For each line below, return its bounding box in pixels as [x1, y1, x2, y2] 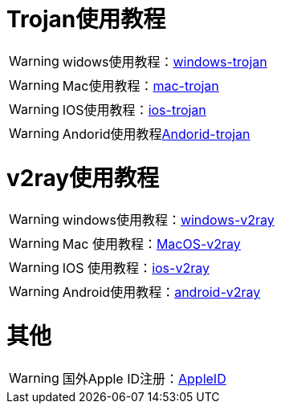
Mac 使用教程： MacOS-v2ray [62, 236, 241, 253]
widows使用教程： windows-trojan [62, 53, 267, 70]
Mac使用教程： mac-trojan [62, 77, 219, 94]
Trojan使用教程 [6, 6, 166, 33]
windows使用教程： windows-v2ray [62, 212, 275, 229]
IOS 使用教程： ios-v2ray [62, 260, 210, 277]
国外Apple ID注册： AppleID [62, 370, 226, 387]
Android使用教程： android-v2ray [62, 284, 261, 301]
